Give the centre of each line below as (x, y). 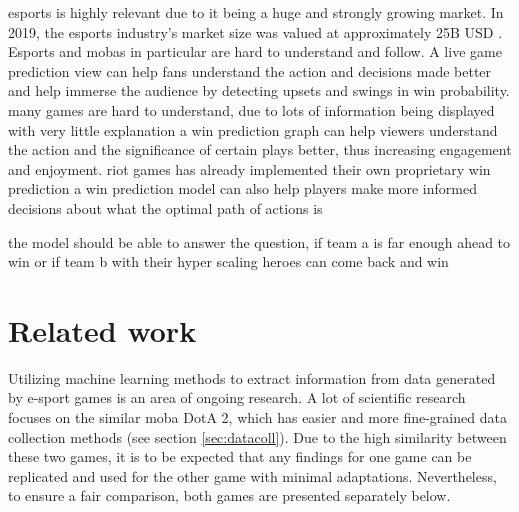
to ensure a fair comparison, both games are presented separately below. (229, 495)
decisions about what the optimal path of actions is (165, 207)
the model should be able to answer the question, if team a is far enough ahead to (259, 241)
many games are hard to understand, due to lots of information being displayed (251, 109)
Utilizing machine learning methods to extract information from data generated (252, 377)
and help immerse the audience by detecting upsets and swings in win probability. (259, 90)
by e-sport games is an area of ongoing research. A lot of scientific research (237, 397)
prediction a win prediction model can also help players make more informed (242, 188)
